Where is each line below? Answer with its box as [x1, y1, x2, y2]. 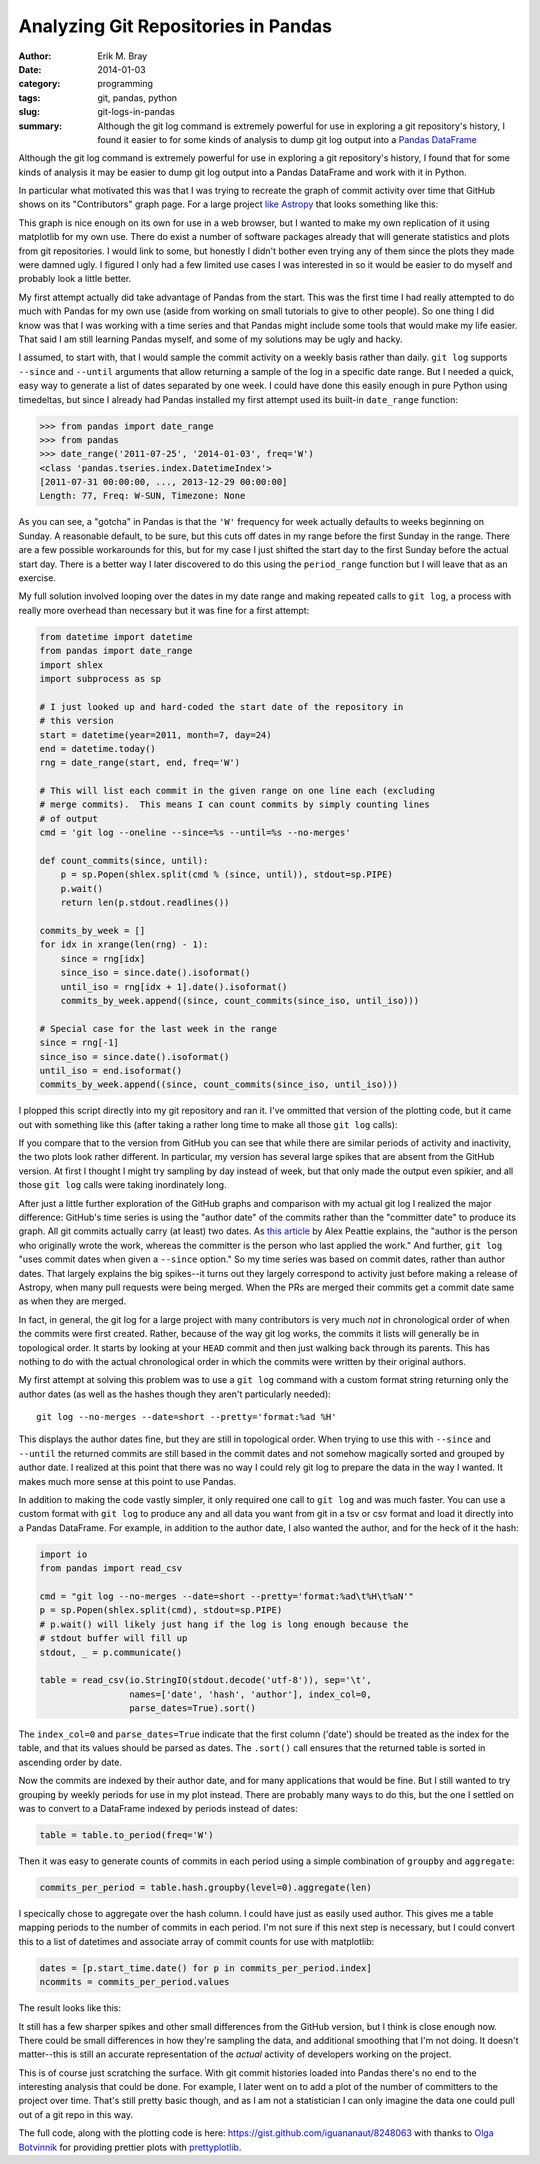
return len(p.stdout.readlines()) [60, 897, 230, 909]
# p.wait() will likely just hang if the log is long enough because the [39, 1618, 409, 1630]
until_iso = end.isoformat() [39, 1065, 183, 1076]
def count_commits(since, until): [39, 855, 209, 867]
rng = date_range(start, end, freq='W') [39, 757, 240, 769]
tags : [18, 91, 41, 104]
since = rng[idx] [60, 953, 146, 964]
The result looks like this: [18, 2002, 122, 2014]
